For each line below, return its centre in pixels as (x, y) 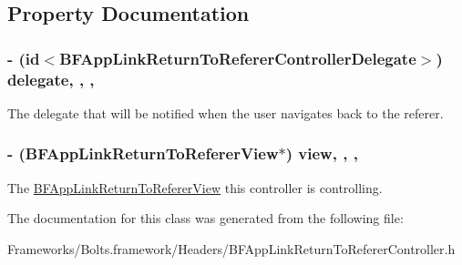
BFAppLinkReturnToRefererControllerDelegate (238, 58)
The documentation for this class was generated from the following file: (205, 218)
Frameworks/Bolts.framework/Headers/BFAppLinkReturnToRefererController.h (231, 248)
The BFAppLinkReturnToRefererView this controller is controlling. (195, 187)
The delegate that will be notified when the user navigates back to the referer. (226, 112)
